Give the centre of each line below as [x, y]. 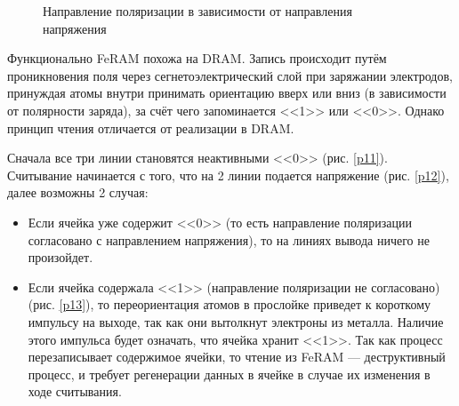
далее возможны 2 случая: [78, 192]
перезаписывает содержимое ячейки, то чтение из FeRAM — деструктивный [237, 357]
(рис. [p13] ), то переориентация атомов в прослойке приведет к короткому [229, 304]
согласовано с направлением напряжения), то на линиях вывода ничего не [229, 239]
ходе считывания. [75, 391]
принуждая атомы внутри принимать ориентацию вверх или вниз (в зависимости [227, 93]
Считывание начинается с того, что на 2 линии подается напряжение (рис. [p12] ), [228, 175]
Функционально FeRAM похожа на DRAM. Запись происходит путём [197, 58]
